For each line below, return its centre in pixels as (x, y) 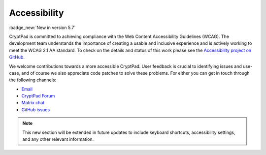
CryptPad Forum (38, 96)
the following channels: (33, 80)
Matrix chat (33, 103)
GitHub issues (36, 109)
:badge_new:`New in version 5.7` (42, 28)
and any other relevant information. (58, 139)
